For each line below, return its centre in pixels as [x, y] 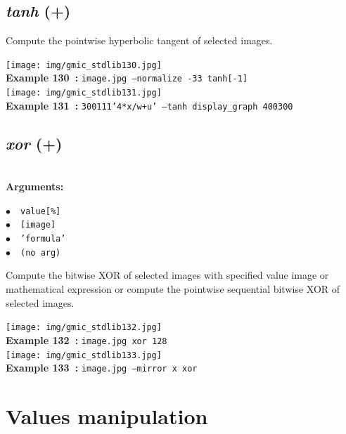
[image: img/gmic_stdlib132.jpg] [84, 328]
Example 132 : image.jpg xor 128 [86, 340]
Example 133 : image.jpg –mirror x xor [102, 368]
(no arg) [41, 252]
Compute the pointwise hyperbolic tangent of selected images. [139, 40]
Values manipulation [107, 416]
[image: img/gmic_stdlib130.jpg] [84, 65]
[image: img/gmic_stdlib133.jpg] [84, 355]
